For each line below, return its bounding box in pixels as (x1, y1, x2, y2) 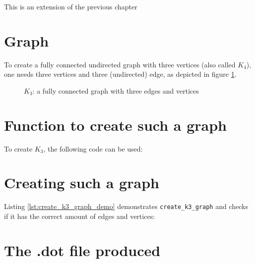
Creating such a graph (4, 172, 159, 193)
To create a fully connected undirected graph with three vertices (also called (4, 59, 236, 69)
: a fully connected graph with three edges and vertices (32, 85, 199, 96)
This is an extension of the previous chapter (4, 1, 137, 11)
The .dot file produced (4, 240, 161, 260)
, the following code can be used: (43, 143, 143, 154)
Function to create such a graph (4, 114, 227, 135)
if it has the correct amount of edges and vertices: (4, 211, 155, 221)
